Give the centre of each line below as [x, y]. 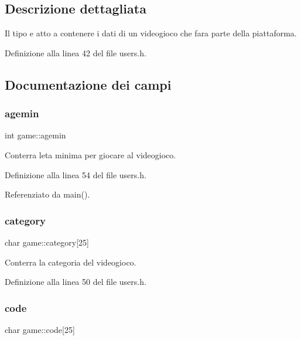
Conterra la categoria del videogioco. [71, 262]
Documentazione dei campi [88, 84]
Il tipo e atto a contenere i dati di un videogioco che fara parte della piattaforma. [151, 33]
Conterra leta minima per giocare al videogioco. [90, 154]
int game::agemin [35, 135]
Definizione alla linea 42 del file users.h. [76, 52]
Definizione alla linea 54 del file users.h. [76, 174]
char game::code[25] [40, 329]
